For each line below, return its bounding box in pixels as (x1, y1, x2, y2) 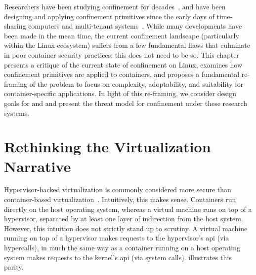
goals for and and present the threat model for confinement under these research (4, 98, 248, 108)
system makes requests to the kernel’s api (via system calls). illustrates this (4, 252, 232, 262)
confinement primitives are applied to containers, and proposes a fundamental (4, 69, 240, 79)
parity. (4, 262, 24, 272)
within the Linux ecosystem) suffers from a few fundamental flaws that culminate (4, 40, 251, 50)
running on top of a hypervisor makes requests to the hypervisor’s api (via (4, 233, 229, 243)
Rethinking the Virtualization (4, 137, 211, 157)
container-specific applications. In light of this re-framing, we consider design (4, 88, 236, 99)
